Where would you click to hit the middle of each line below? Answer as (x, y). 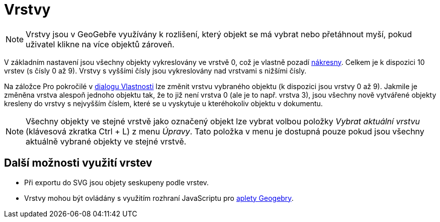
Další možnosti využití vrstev (78, 163)
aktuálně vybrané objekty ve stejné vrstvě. (106, 141)
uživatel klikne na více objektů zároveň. (100, 44)
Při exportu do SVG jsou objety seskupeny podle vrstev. (117, 182)
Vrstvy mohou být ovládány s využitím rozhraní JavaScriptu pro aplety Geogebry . (159, 198)
